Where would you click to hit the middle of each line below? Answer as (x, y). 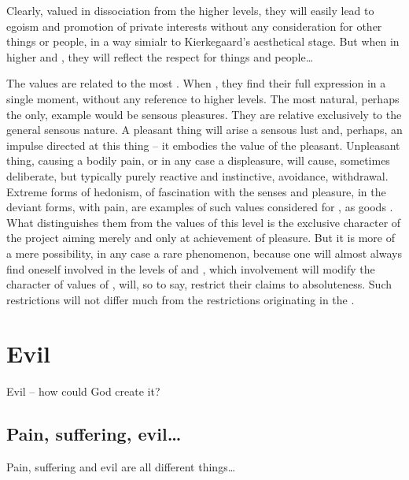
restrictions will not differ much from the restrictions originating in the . (181, 299)
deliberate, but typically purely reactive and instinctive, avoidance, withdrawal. (197, 175)
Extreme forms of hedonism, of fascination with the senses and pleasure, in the (196, 191)
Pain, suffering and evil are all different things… (121, 467)
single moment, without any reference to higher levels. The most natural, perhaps (203, 98)
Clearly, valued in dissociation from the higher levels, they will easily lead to (190, 10)
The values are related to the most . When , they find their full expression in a (196, 83)
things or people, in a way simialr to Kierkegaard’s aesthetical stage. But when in (203, 41)
